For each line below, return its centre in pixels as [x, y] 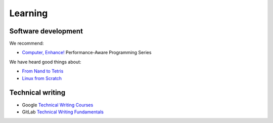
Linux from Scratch [42, 78]
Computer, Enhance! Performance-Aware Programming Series [87, 53]
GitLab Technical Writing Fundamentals [63, 112]
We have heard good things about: [45, 62]
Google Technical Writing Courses [58, 105]
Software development [46, 31]
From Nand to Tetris [43, 71]
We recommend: [27, 44]
